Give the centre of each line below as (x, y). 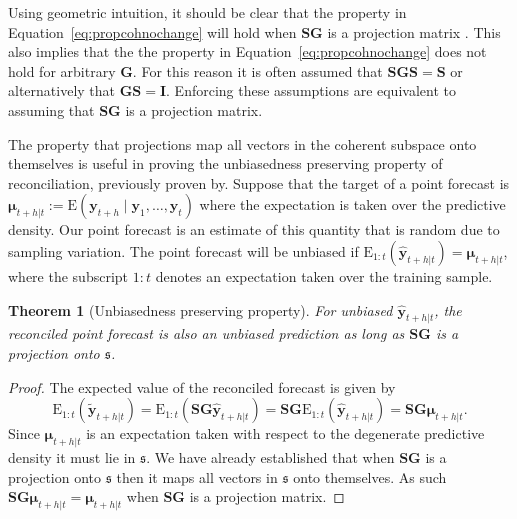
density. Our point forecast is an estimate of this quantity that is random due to (254, 229)
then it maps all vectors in (197, 476)
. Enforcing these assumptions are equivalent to (311, 90)
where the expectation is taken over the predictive (352, 204)
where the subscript (68, 275)
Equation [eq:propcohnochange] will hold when (152, 31)
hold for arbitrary (62, 70)
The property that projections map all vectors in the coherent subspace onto (242, 143)
